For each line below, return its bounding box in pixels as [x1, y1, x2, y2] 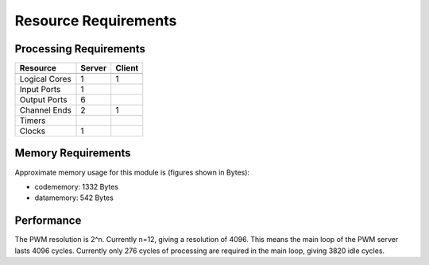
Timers [19, 115, 46, 126]
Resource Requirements [14, 12, 177, 29]
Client [115, 63, 139, 74]
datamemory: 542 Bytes [34, 193, 114, 202]
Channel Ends [19, 105, 71, 116]
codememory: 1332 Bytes [34, 182, 119, 191]
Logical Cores [19, 74, 71, 85]
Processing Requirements [14, 42, 146, 56]
